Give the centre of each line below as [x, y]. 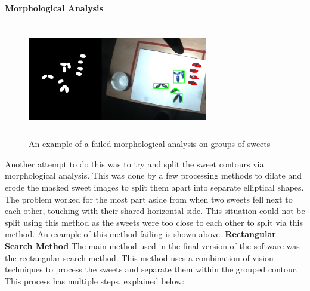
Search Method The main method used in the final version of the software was [152, 245]
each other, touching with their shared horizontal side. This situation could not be [155, 211]
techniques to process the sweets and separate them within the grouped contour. [152, 269]
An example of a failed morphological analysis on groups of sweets [150, 144]
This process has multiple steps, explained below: [95, 281]
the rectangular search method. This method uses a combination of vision [139, 257]
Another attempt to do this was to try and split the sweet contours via [134, 163]
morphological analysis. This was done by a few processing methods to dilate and [153, 175]
